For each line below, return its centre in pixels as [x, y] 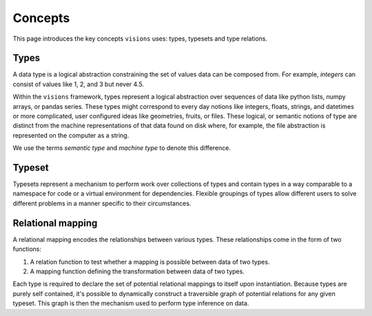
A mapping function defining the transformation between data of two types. [137, 271]
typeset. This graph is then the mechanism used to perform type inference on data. [131, 304]
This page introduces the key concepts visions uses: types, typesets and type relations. [140, 39]
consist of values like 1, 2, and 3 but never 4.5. [79, 84]
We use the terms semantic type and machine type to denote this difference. [122, 148]
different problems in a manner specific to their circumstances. [102, 203]
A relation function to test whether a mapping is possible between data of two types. [150, 262]
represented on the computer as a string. [71, 135]
